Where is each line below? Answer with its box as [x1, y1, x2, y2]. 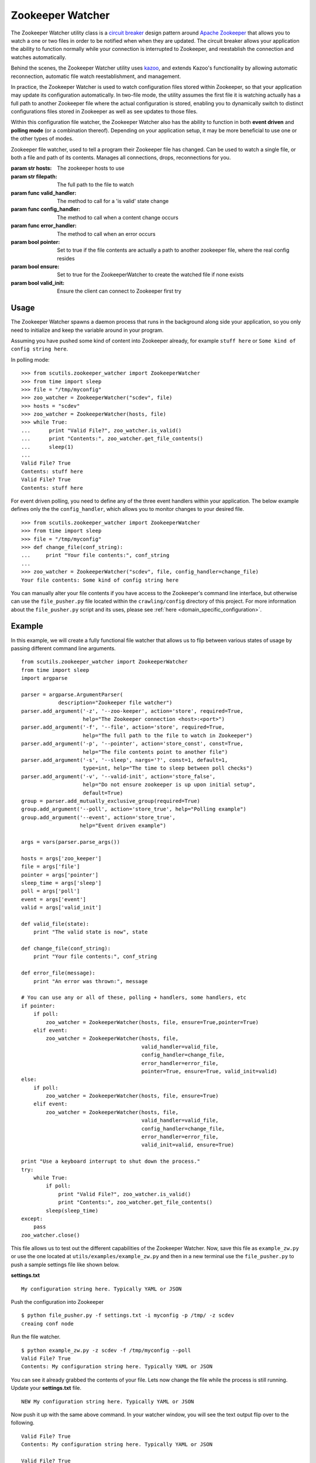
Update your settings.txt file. [11, 1385, 82, 1392]
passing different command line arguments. [11, 644, 116, 652]
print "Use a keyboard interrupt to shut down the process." [21, 1158, 200, 1165]
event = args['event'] [21, 896, 87, 902]
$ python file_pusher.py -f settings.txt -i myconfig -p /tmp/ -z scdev [21, 1312, 234, 1319]
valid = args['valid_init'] [21, 904, 102, 911]
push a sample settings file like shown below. [11, 1261, 120, 1268]
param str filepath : [11, 173, 58, 180]
